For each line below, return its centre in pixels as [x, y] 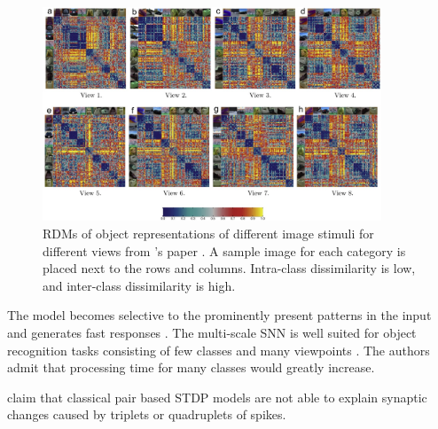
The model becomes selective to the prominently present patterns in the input [219, 315]
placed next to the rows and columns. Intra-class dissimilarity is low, [229, 268]
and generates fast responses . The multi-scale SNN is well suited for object [212, 333]
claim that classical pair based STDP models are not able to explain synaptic [217, 397]
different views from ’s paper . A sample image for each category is [224, 250]
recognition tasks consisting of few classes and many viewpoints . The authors [219, 350]
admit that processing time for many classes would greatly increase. [191, 367]
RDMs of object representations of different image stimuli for [208, 234]
